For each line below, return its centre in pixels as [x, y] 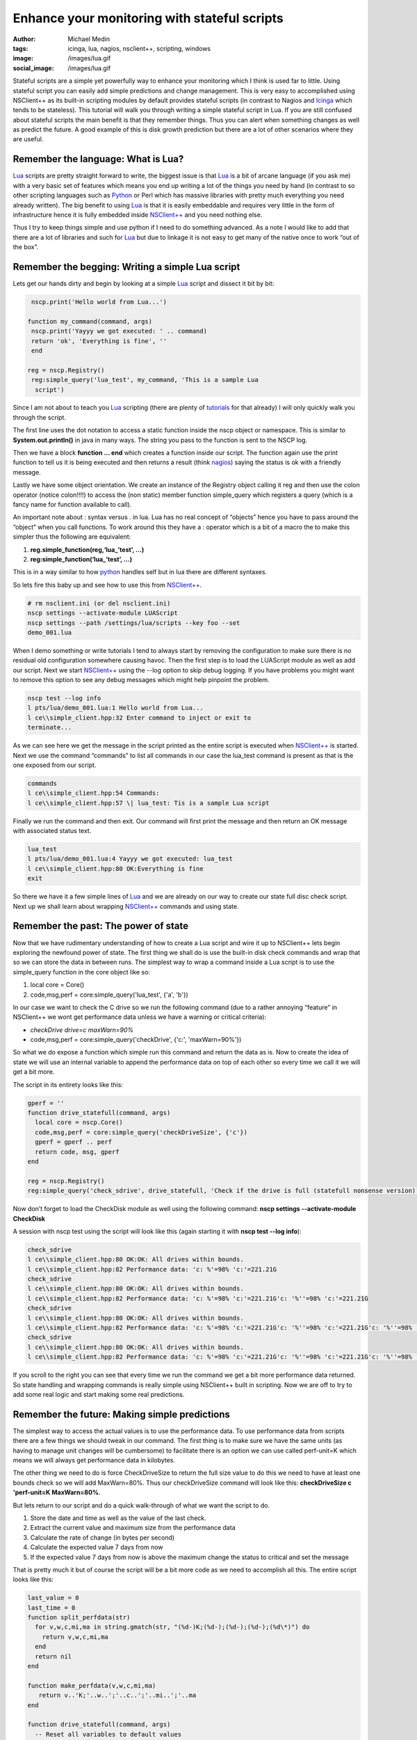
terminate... [50, 728]
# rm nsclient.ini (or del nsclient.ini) [99, 603]
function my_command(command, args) [90, 321]
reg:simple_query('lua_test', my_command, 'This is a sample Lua [145, 380]
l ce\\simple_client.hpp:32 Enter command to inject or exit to [139, 718]
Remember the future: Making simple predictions [122, 1414]
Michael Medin [89, 39]
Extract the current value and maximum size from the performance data [133, 1528]
